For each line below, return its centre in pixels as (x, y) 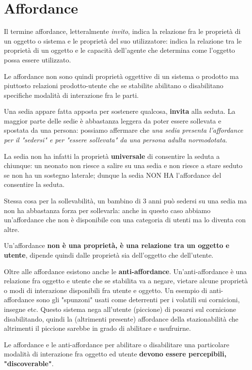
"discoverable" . (29, 363)
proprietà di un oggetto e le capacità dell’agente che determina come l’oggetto (119, 50)
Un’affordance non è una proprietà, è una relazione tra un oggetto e (117, 245)
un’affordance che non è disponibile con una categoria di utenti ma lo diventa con (125, 220)
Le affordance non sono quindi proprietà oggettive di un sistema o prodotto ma (121, 76)
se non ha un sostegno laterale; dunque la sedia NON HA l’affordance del (113, 175)
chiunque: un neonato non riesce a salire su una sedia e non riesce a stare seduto (123, 165)
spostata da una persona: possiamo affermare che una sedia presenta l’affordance (124, 130)
